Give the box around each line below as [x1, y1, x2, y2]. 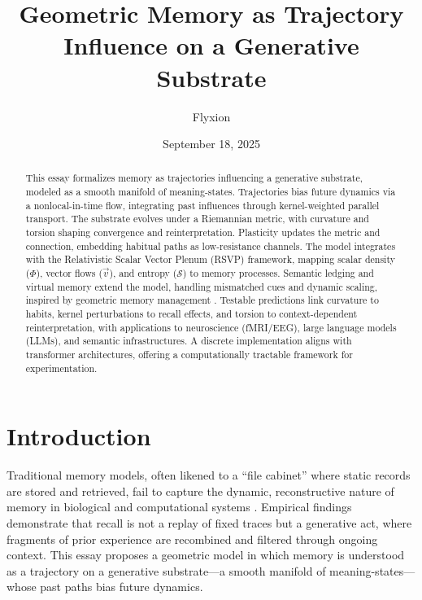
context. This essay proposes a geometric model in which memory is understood [7, 546, 405, 563]
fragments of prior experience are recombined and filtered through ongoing [7, 530, 378, 547]
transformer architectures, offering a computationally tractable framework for [25, 348, 353, 361]
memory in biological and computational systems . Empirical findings [7, 498, 352, 515]
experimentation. [25, 361, 98, 374]
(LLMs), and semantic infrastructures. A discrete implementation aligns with [25, 334, 352, 348]
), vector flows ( [36, 266, 103, 280]
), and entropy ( [109, 266, 177, 280]
